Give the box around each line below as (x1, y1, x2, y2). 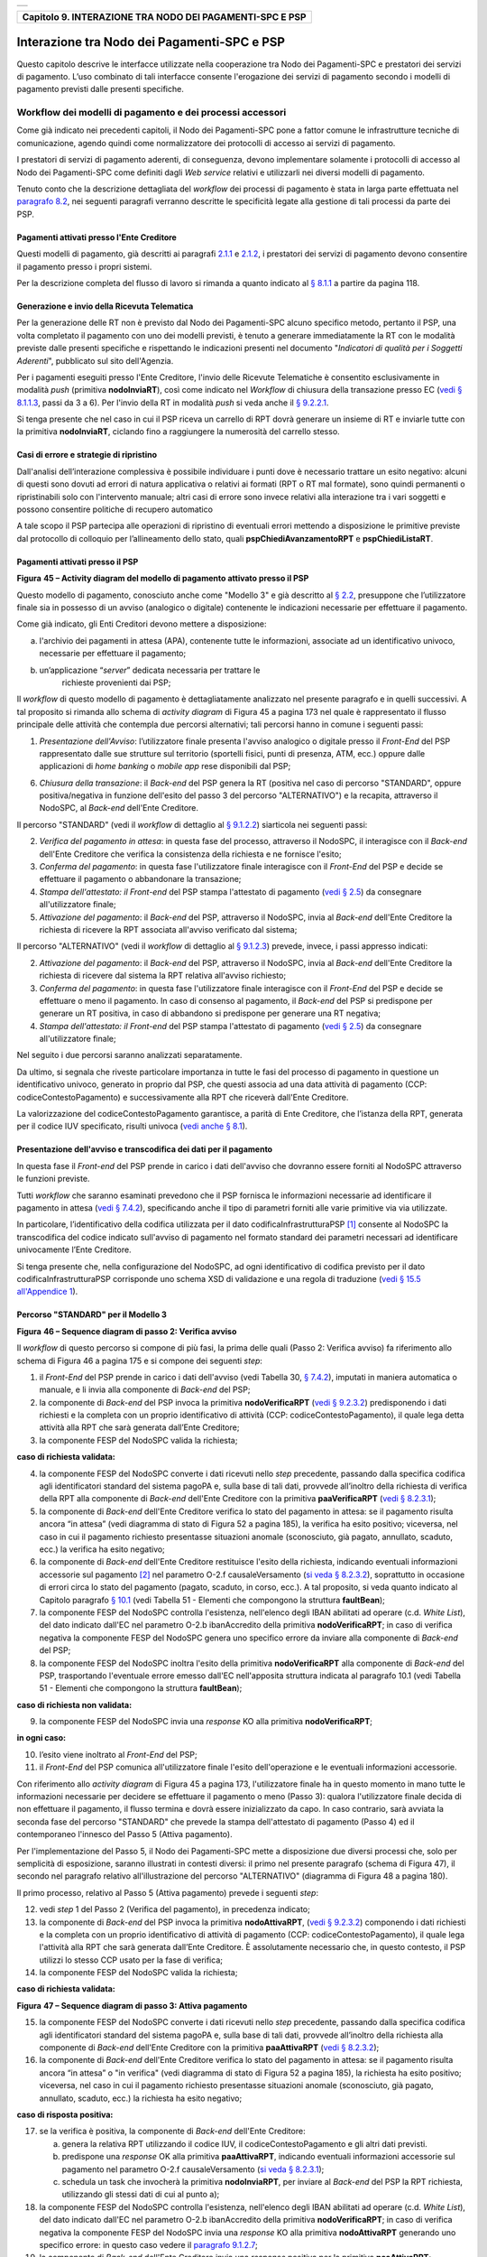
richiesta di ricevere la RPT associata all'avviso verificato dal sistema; (39, 924, 298, 934)
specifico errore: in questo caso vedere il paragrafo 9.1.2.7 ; (39, 2239, 258, 2250)
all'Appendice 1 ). (16, 1286, 78, 1297)
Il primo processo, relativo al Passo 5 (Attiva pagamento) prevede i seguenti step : (16, 1887, 319, 1898)
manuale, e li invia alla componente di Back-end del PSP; (39, 1384, 251, 1395)
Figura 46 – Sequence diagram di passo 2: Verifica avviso (16, 1325, 237, 1336)
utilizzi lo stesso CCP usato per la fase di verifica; (39, 1955, 223, 1965)
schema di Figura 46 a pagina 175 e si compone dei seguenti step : (16, 1355, 263, 1366)
